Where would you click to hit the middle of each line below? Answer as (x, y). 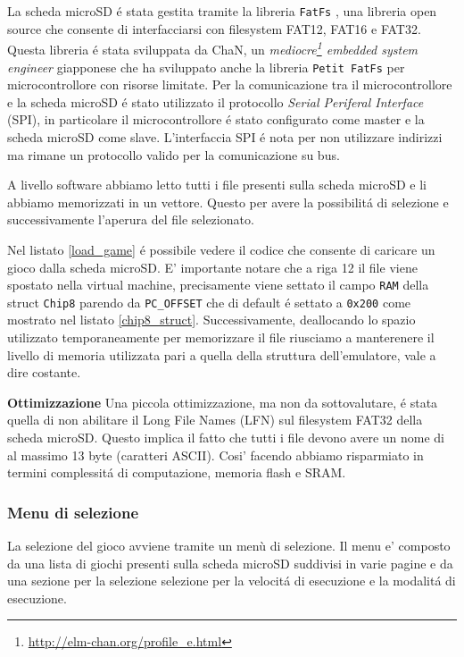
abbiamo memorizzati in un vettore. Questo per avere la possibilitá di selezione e (228, 202)
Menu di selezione (73, 512)
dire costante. (44, 372)
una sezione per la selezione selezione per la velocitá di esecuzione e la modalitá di (232, 581)
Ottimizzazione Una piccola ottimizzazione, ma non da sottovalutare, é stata (223, 402)
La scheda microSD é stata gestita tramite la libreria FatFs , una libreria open (222, 11)
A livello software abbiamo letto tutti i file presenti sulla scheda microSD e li (217, 185)
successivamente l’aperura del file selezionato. (131, 219)
